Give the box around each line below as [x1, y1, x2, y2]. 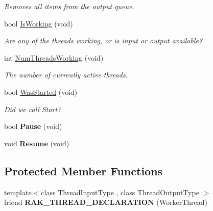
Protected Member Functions [4, 163, 163, 178]
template [4, 187, 32, 197]
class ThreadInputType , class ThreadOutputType [41, 187, 199, 197]
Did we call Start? [4, 103, 61, 114]
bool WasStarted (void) [4, 86, 78, 97]
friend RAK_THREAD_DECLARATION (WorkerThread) [4, 197, 207, 207]
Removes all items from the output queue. [4, 1, 134, 11]
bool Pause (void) [4, 121, 62, 131]
